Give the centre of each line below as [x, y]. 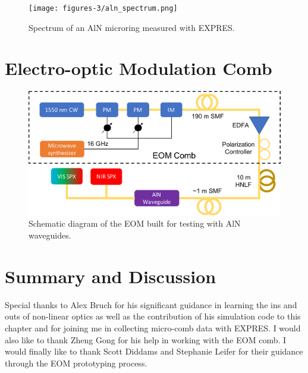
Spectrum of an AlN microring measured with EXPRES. [132, 27]
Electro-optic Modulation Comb [139, 68]
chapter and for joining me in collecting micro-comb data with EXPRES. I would [153, 327]
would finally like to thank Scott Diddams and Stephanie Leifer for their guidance [154, 351]
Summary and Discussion [111, 276]
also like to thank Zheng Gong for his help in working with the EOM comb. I [146, 339]
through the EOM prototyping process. [76, 363]
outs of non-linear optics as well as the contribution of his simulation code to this [153, 316]
